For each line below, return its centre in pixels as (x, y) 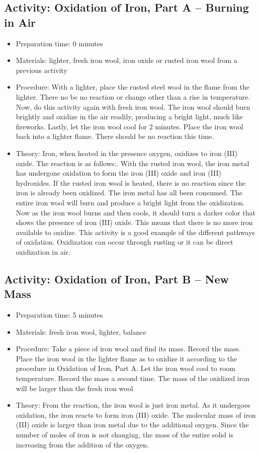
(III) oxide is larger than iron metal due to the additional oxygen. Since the (132, 425)
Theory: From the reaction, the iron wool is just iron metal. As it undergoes (133, 405)
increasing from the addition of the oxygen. (82, 444)
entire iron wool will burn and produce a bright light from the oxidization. (130, 202)
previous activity (41, 70)
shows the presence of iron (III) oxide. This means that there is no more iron (134, 222)
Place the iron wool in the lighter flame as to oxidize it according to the (126, 358)
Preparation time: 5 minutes (59, 315)
